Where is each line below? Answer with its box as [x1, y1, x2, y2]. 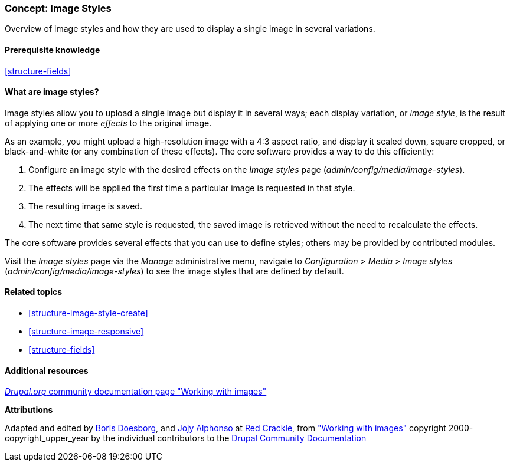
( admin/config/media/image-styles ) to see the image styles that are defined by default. [5, 265, 344, 276]
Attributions [5, 405, 53, 415]
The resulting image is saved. [28, 201, 142, 211]
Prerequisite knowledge [5, 44, 100, 55]
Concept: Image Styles [5, 2, 112, 14]
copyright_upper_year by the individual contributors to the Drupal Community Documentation [5, 433, 367, 444]
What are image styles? [5, 87, 99, 97]
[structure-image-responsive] [28, 326, 144, 337]
